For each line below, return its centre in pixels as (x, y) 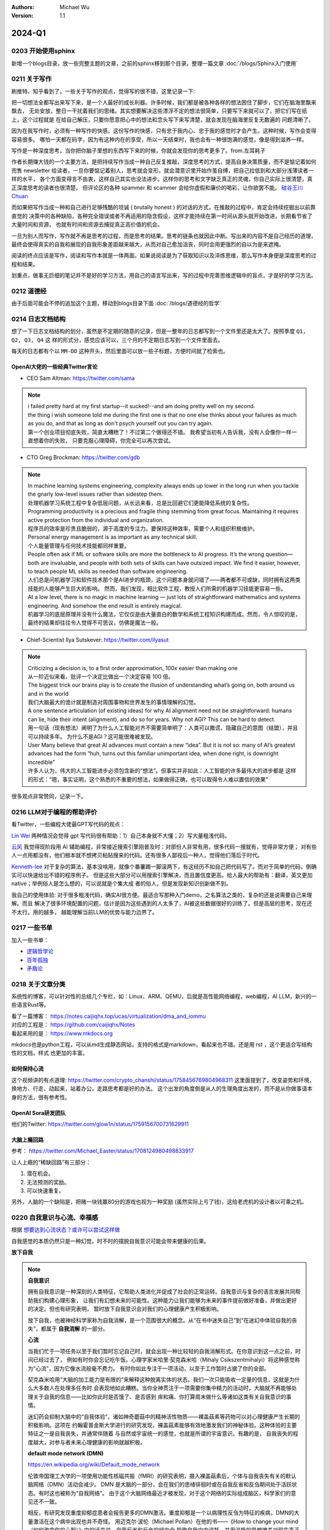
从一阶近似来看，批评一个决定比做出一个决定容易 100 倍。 (101, 676)
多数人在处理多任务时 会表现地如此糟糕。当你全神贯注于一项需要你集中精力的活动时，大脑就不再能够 (165, 1388)
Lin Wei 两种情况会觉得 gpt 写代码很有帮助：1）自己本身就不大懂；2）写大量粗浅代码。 (121, 835)
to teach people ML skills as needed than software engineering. (108, 571)
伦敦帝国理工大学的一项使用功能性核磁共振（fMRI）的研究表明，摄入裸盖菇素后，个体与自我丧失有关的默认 (162, 1476)
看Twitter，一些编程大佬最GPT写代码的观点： (68, 824)
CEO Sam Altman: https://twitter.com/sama (81, 378)
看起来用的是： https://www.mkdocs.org (62, 1033)
